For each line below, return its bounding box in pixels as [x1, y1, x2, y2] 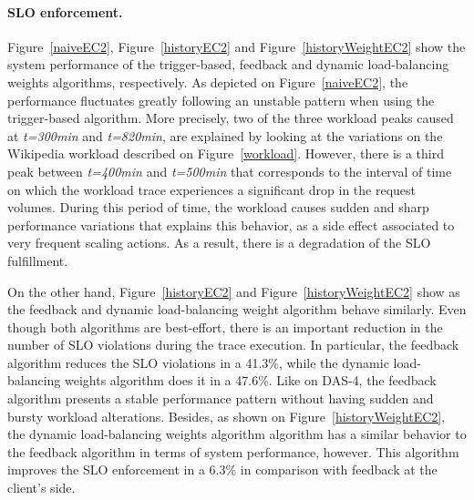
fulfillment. [7, 250, 68, 270]
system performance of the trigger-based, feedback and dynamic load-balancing [7, 55, 449, 74]
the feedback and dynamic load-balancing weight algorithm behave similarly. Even [7, 300, 467, 319]
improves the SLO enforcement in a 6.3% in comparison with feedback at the [7, 460, 438, 479]
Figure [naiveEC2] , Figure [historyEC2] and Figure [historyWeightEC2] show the [7, 36, 466, 56]
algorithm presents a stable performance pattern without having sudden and [7, 389, 434, 408]
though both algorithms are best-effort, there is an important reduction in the [7, 317, 443, 336]
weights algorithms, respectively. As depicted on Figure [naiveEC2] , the [7, 72, 408, 91]
